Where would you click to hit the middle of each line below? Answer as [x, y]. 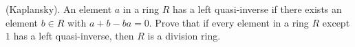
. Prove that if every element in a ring [229, 22]
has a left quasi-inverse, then [74, 36]
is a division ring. [184, 36]
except [336, 22]
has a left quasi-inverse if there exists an [257, 9]
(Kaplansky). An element [59, 9]
